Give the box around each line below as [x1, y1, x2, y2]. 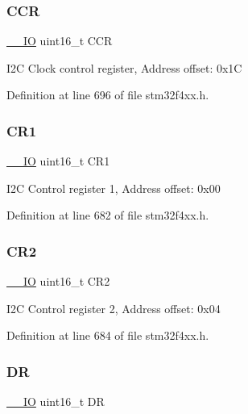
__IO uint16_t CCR [6, 32, 113, 49]
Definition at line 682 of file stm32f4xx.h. [6, 207, 209, 224]
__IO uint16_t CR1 [6, 153, 110, 169]
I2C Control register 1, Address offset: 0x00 [6, 179, 221, 196]
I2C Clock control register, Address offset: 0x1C [6, 59, 242, 76]
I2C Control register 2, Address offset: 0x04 [6, 299, 221, 316]
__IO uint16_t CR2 [6, 273, 110, 290]
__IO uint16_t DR [6, 393, 105, 410]
